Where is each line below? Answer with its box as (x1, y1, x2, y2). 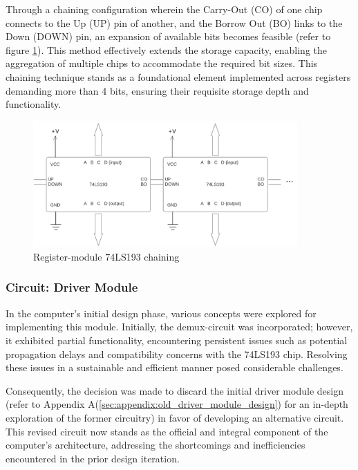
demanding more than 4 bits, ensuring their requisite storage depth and (6, 83, 309, 97)
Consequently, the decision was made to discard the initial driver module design (6, 383, 343, 397)
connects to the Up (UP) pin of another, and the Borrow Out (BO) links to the (6, 15, 343, 30)
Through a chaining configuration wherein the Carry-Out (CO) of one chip (6, 2, 323, 16)
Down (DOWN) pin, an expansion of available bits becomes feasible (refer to (6, 29, 331, 44)
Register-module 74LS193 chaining (33, 249, 180, 263)
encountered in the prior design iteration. (6, 451, 180, 465)
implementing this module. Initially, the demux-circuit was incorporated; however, (6, 319, 353, 334)
